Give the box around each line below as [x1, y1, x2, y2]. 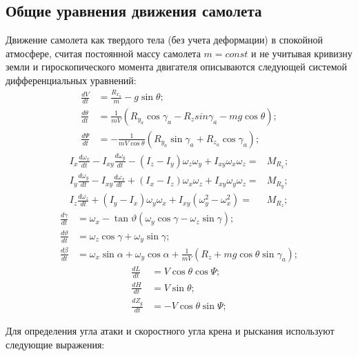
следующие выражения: [6, 337, 105, 351]
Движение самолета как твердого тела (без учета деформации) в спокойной [6, 32, 324, 47]
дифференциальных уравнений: [6, 72, 137, 87]
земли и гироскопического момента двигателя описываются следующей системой [6, 59, 347, 74]
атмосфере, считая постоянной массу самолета [6, 46, 201, 60]
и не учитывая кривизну [251, 46, 352, 60]
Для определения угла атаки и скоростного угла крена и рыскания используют [6, 324, 335, 338]
